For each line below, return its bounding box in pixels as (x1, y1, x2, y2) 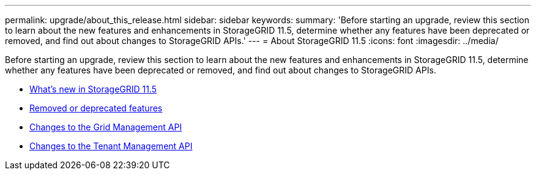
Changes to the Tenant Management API (29, 141, 193, 151)
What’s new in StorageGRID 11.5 (29, 84, 157, 94)
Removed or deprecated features (29, 103, 163, 113)
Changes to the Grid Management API (29, 122, 182, 132)
